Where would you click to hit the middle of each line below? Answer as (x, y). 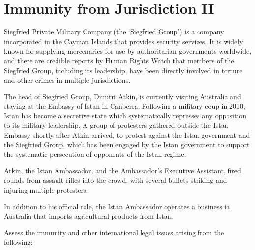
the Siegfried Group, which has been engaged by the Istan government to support (127, 144)
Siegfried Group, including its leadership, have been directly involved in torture (123, 70)
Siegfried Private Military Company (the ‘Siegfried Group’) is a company (114, 32)
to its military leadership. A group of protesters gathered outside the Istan (116, 125)
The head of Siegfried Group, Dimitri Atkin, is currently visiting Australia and (123, 96)
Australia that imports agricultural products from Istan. (89, 216)
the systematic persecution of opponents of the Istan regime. (95, 154)
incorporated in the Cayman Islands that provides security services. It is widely (124, 41)
